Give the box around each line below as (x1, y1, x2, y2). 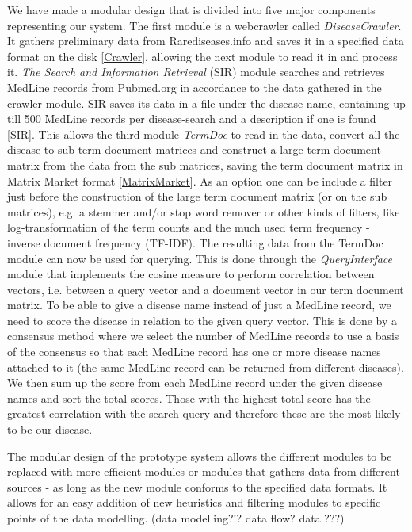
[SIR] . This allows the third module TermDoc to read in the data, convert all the (7, 125, 400, 142)
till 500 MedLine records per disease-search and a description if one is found (7, 110, 376, 127)
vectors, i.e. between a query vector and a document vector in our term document (7, 281, 404, 297)
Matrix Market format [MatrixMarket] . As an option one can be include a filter (7, 172, 393, 189)
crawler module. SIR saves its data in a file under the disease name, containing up (7, 94, 406, 111)
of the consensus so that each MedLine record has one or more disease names (7, 343, 381, 360)
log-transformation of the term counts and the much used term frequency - (7, 219, 370, 235)
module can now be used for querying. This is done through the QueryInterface (7, 250, 392, 266)
